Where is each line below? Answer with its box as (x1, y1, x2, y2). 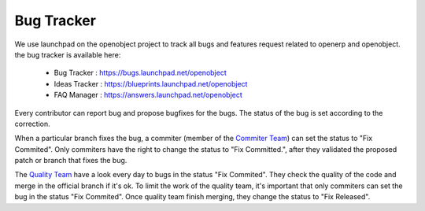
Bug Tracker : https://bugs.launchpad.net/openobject (54, 68, 227, 78)
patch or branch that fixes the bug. (14, 156, 128, 165)
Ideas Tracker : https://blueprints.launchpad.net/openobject (54, 79, 248, 88)
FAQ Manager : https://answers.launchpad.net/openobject (54, 91, 243, 100)
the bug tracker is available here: (14, 50, 121, 59)
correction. (14, 119, 50, 128)
